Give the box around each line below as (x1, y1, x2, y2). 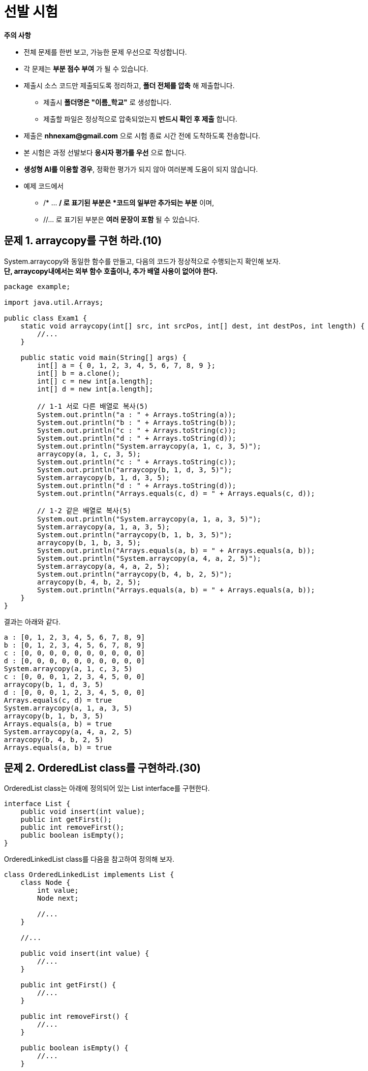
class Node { (20, 878, 70, 887)
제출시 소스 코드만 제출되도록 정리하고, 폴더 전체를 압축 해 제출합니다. (24, 81, 235, 90)
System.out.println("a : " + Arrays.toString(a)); (37, 410, 237, 419)
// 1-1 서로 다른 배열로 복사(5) (37, 402, 148, 410)
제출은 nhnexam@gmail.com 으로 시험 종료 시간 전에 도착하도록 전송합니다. (24, 131, 260, 140)
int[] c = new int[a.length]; (37, 377, 153, 385)
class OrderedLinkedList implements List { (4, 871, 174, 879)
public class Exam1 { (4, 314, 87, 322)
